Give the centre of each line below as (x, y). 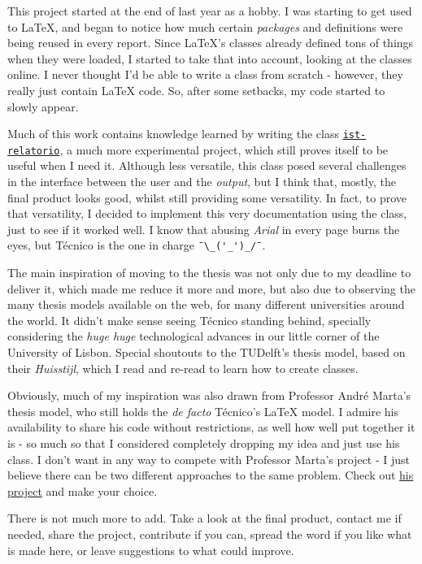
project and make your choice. (83, 490)
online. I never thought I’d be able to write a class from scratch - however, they (205, 74)
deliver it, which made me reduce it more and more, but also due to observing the (211, 288)
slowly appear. (43, 106)
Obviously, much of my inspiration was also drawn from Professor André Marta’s (209, 395)
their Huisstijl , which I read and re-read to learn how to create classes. (183, 368)
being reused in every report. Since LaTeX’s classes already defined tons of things (211, 43)
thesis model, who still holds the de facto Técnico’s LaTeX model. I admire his (203, 411)
